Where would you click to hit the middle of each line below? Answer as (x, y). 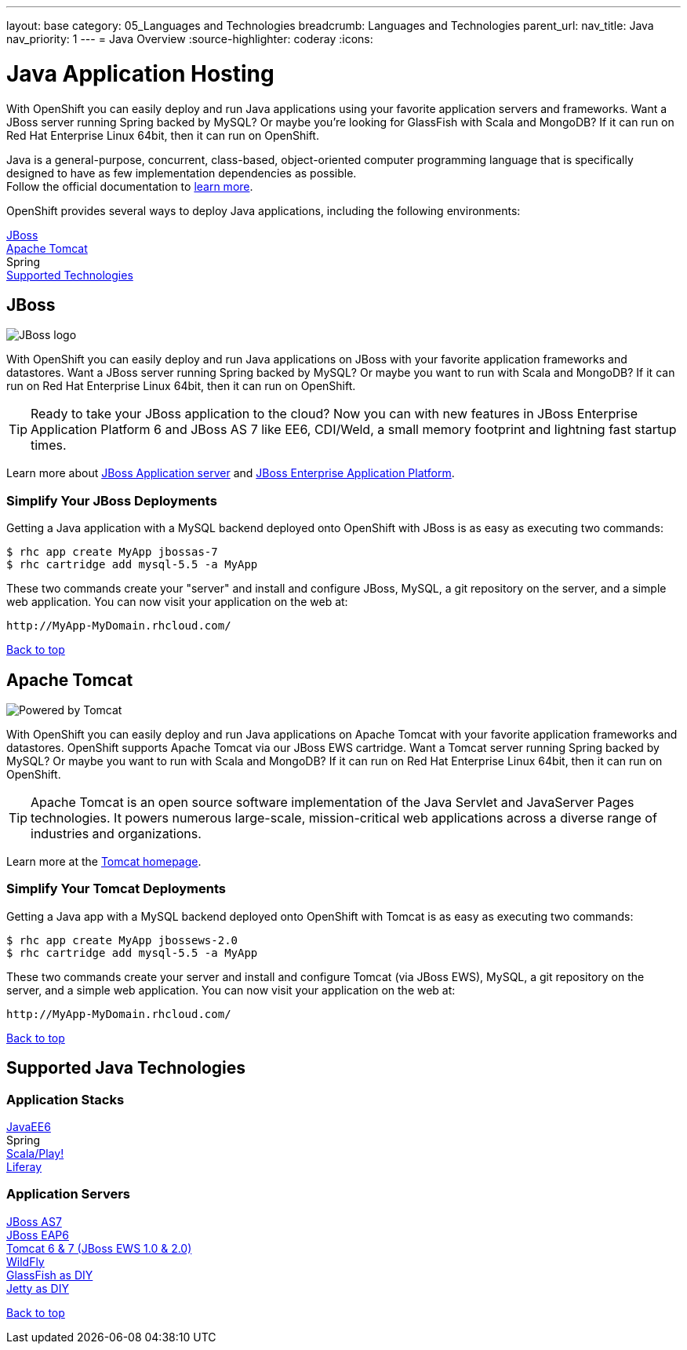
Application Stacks (65, 1099)
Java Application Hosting (140, 73)
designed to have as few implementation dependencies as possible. (182, 173)
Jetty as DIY (38, 1288)
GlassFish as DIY (50, 1275)
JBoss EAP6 (38, 1235)
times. (49, 445)
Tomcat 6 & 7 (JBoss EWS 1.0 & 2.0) (99, 1248)
